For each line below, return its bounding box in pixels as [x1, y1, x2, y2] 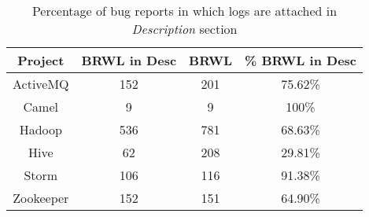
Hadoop [19, 120, 62, 138]
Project [17, 51, 65, 69]
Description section [131, 20, 238, 38]
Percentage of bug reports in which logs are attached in [31, 2, 338, 20]
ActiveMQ [13, 75, 69, 93]
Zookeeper [13, 189, 69, 207]
